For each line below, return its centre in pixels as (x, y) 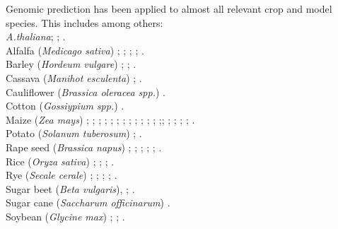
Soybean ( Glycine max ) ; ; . (65, 216)
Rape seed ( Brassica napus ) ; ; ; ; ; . (84, 147)
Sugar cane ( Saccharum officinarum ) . (88, 202)
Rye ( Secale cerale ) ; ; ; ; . (62, 175)
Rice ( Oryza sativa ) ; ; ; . (60, 161)
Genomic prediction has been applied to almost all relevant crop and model (169, 8)
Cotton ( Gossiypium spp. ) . (65, 106)
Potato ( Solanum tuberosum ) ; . (74, 133)
